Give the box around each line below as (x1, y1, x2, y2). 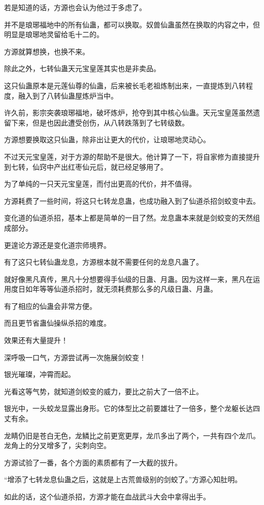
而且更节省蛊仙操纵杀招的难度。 (4, 318, 111, 328)
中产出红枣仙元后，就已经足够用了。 (46, 161, 168, 172)
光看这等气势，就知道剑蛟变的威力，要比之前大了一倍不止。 (4, 386, 203, 396)
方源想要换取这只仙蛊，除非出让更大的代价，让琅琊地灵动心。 (4, 134, 210, 145)
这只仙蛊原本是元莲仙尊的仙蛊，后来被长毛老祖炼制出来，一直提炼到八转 (4, 80, 246, 90)
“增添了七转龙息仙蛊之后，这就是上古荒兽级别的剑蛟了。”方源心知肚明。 (4, 474, 242, 485)
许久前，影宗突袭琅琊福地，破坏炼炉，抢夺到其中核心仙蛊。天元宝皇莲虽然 (4, 107, 253, 118)
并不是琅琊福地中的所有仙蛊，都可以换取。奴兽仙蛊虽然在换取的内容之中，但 (4, 19, 260, 29)
